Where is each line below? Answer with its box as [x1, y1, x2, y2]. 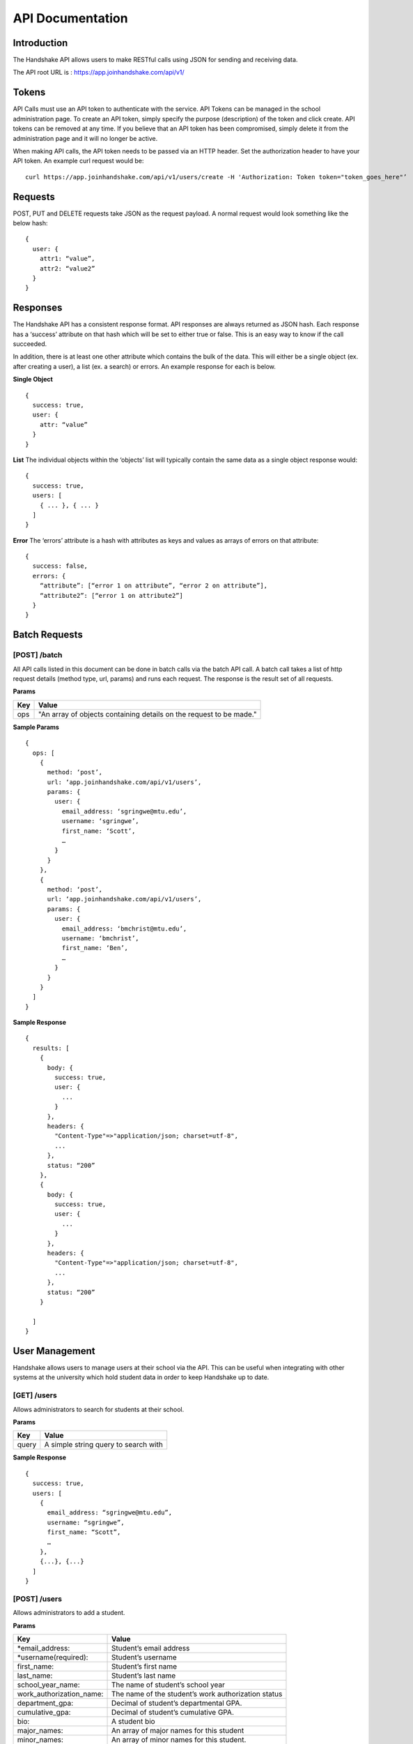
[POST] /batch [13, 650, 63, 660]
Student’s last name [111, 1671, 176, 1681]
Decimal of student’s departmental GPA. [111, 1699, 242, 1708]
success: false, [32, 562, 88, 570]
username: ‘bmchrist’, [61, 934, 139, 942]
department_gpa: [17, 1699, 73, 1708]
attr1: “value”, [39, 255, 95, 263]
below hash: [13, 219, 48, 227]
